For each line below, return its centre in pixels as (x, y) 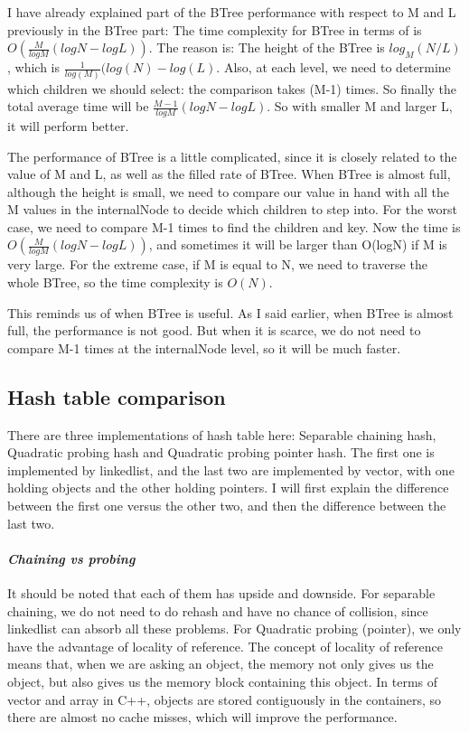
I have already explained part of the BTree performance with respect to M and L (232, 12)
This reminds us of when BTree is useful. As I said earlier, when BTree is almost (230, 312)
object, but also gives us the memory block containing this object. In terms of (223, 681)
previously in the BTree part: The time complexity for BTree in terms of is (215, 29)
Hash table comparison (117, 396)
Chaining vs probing (71, 558)
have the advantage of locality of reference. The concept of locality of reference (225, 646)
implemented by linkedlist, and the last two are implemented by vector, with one (231, 469)
